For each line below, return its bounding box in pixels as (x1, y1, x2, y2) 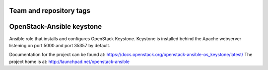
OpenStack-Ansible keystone (9, 22, 102, 31)
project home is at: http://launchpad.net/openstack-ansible (9, 59, 130, 65)
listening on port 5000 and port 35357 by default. (9, 42, 111, 48)
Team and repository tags (9, 6, 90, 15)
